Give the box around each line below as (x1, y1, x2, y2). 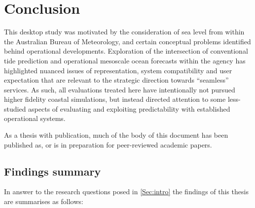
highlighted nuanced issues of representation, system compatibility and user (4, 65, 232, 75)
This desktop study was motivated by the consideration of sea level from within (4, 27, 245, 37)
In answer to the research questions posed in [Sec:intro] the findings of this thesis (4, 186, 249, 197)
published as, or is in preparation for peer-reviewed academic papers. (4, 139, 212, 149)
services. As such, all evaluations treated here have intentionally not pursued (4, 84, 235, 94)
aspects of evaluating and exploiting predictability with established (28, 103, 230, 114)
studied (4, 103, 26, 114)
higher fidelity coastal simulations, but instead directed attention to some (4, 94, 226, 104)
